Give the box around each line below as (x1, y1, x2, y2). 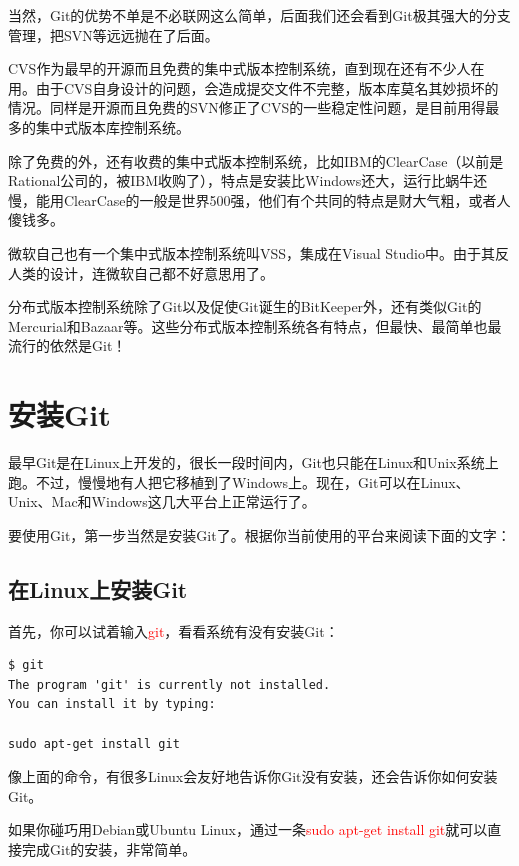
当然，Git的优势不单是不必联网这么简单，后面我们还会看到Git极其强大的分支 (8, 5, 511, 25)
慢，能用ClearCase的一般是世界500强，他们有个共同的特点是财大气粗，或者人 (8, 189, 511, 210)
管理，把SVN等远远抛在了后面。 (8, 24, 219, 45)
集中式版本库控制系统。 (35, 116, 190, 137)
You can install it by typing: (8, 697, 216, 712)
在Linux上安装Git (8, 573, 188, 604)
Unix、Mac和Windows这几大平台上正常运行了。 (8, 491, 316, 512)
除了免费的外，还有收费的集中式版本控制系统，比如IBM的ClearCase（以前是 (8, 150, 504, 171)
